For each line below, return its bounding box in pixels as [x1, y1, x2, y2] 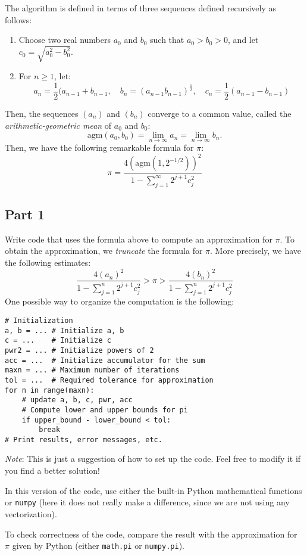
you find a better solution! [5, 464, 100, 477]
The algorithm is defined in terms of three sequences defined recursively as [5, 2, 277, 14]
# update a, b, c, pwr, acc [21, 396, 133, 405]
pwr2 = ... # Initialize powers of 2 [5, 346, 154, 355]
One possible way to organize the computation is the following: [5, 295, 234, 307]
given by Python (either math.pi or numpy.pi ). [12, 539, 184, 552]
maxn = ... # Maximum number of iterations [5, 366, 180, 375]
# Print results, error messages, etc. [5, 435, 162, 444]
